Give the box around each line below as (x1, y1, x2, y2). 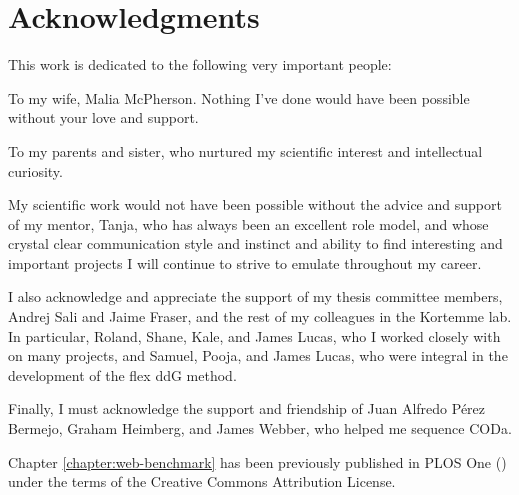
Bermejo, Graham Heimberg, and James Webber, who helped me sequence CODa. (8, 418, 512, 439)
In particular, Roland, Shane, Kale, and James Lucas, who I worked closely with (8, 325, 501, 346)
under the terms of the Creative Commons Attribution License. (8, 471, 396, 492)
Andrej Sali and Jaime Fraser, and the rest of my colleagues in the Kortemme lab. (8, 306, 512, 327)
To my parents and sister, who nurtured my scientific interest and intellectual (8, 140, 483, 161)
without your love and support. (8, 107, 199, 128)
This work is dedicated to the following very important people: (8, 54, 392, 75)
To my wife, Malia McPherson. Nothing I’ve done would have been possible (8, 87, 470, 108)
